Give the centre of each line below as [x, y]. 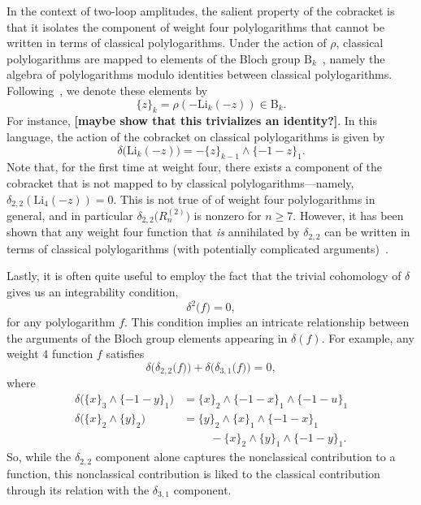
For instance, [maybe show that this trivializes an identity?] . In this [192, 121]
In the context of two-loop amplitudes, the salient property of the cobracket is [201, 11]
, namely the [354, 58]
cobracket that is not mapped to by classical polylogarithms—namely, [180, 182]
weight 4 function [50, 354]
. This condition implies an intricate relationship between [267, 322]
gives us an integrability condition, [93, 292]
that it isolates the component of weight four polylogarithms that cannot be [196, 26]
